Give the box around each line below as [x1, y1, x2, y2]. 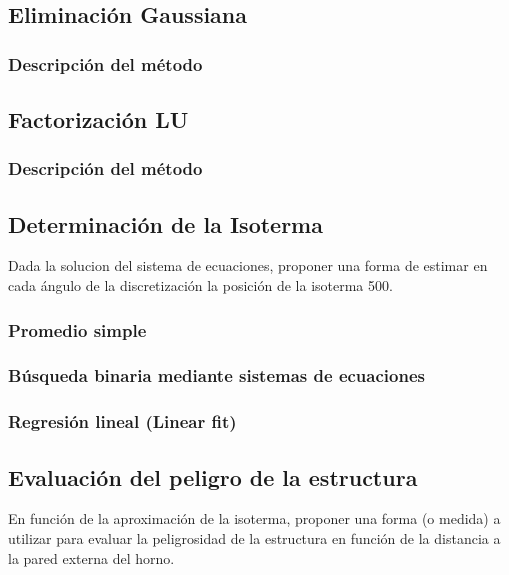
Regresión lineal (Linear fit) [8, 409, 237, 434]
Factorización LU [8, 104, 189, 135]
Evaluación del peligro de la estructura [8, 461, 418, 492]
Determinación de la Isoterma [8, 208, 323, 239]
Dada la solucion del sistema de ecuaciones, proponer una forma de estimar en [8, 255, 488, 276]
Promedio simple [8, 317, 147, 342]
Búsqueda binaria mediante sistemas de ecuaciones [8, 363, 425, 388]
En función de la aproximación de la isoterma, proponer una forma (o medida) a [8, 508, 501, 529]
